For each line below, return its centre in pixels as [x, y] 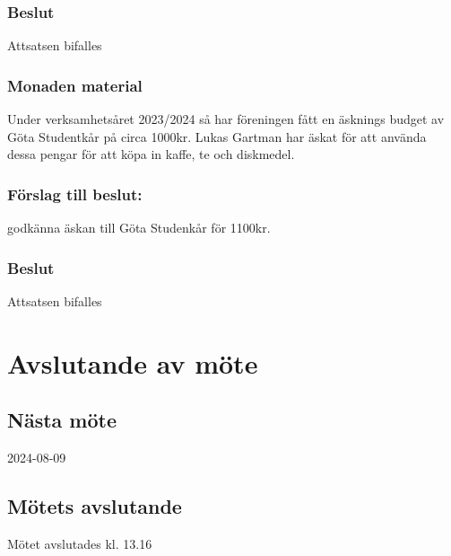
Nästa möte [62, 420]
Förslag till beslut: [75, 194]
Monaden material [75, 85]
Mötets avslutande [95, 506]
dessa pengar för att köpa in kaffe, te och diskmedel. [151, 154]
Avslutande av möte [133, 362]
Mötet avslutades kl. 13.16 [80, 543]
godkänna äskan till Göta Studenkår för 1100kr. [139, 228]
